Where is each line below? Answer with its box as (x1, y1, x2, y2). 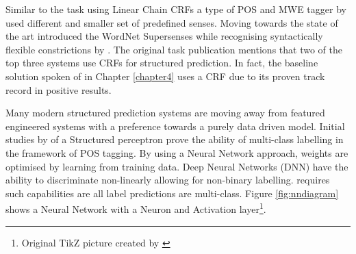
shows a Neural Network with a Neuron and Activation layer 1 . (5, 200, 266, 216)
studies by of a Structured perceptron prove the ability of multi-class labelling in (5, 132, 344, 147)
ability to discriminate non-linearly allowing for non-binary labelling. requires (5, 173, 330, 187)
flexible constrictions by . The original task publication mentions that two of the (5, 42, 342, 56)
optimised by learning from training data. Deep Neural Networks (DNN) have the (5, 159, 348, 173)
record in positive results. (5, 82, 112, 97)
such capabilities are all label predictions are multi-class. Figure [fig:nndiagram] (5, 186, 339, 200)
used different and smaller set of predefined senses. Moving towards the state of (5, 15, 338, 29)
